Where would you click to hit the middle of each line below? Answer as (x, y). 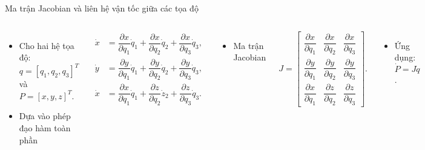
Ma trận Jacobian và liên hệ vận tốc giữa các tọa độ (102, 8)
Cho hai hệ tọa (47, 45)
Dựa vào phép (45, 116)
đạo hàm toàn (45, 128)
